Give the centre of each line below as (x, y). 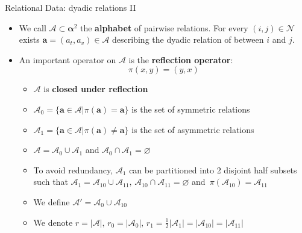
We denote (53, 222)
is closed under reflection (96, 89)
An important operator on (68, 59)
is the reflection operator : (181, 59)
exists (29, 39)
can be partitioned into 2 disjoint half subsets (213, 169)
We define (52, 201)
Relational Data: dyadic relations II (71, 7)
